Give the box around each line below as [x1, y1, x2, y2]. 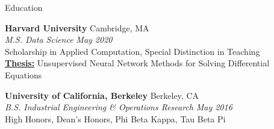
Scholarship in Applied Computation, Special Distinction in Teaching [5, 45, 260, 57]
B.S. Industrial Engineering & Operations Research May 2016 [5, 101, 232, 113]
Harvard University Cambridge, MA [5, 21, 149, 34]
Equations [5, 68, 42, 81]
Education [5, 1, 43, 13]
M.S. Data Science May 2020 [5, 33, 113, 46]
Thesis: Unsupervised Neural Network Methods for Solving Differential [5, 57, 270, 69]
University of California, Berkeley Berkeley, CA [5, 89, 199, 101]
